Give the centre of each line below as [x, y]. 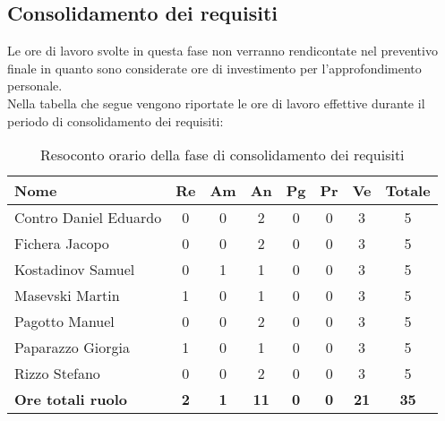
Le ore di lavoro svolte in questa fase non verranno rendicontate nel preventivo [222, 51]
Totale [408, 191]
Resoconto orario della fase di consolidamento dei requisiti [222, 155]
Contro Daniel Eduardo [88, 218]
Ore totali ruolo [71, 400]
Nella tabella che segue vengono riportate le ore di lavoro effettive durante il [216, 103]
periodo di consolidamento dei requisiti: [116, 120]
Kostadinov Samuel [75, 270]
